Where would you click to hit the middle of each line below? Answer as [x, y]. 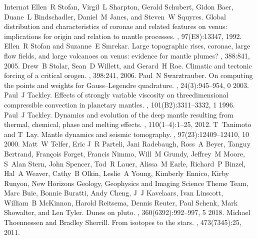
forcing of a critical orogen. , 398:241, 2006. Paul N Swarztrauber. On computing [128, 75]
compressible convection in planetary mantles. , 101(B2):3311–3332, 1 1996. [119, 104]
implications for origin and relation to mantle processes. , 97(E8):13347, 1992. [123, 36]
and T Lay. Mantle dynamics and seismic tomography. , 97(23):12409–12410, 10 [127, 134]
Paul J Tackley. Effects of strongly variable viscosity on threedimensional [116, 95]
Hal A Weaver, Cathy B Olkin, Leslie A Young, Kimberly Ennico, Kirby [116, 173]
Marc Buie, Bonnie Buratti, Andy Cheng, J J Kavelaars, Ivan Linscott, [114, 193]
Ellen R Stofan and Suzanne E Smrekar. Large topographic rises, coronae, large [127, 46]
